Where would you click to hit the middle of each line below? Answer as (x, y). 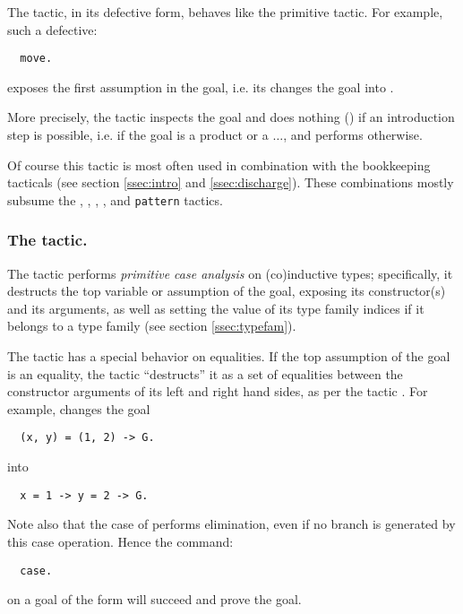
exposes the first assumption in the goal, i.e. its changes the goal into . (201, 86)
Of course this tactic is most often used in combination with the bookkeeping (219, 164)
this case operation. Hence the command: (120, 541)
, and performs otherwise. (353, 135)
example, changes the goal (79, 408)
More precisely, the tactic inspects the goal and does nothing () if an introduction (231, 117)
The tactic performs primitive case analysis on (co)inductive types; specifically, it (230, 273)
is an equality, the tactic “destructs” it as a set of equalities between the (205, 373)
